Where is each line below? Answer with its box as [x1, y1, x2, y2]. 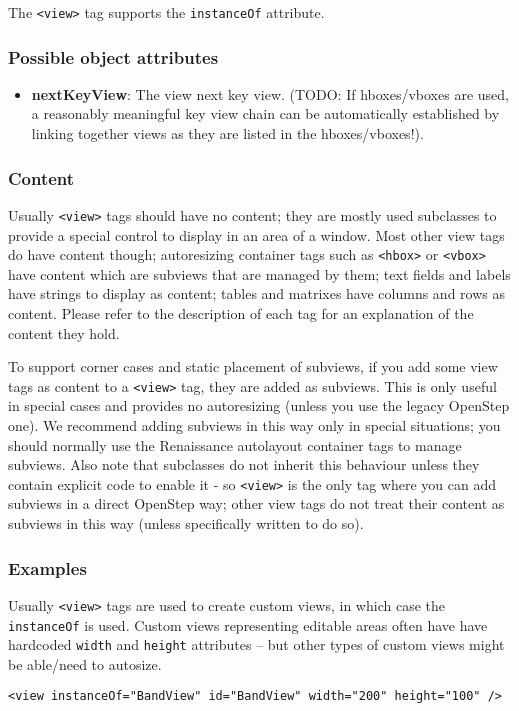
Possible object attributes [8, 44, 219, 69]
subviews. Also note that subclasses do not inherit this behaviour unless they [8, 454, 480, 475]
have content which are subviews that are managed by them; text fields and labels [8, 263, 511, 284]
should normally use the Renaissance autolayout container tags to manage [8, 434, 462, 455]
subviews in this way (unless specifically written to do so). [8, 513, 364, 534]
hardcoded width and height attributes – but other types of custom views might [8, 634, 505, 655]
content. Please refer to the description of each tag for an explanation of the [8, 302, 474, 323]
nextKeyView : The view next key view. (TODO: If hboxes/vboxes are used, [31, 83, 509, 104]
